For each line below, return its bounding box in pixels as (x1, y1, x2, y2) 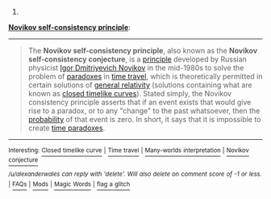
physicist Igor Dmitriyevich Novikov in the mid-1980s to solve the (27, 63, 244, 72)
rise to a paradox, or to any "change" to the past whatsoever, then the (27, 106, 261, 116)
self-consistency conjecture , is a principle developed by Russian (27, 54, 248, 64)
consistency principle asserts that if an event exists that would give (27, 97, 252, 107)
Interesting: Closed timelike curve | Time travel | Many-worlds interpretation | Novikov (8, 146, 249, 155)
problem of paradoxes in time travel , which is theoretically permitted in (27, 72, 263, 81)
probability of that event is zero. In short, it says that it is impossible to (27, 115, 261, 124)
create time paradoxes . (27, 123, 106, 133)
